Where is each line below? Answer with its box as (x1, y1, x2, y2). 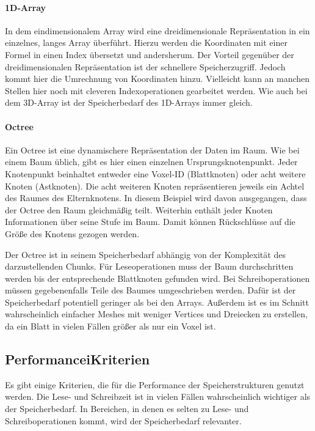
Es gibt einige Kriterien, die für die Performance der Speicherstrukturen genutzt (5, 378, 305, 391)
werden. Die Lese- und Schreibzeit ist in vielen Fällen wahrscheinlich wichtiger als (5, 390, 311, 403)
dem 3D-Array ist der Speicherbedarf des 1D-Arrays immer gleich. (5, 96, 253, 109)
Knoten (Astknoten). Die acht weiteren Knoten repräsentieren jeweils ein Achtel (5, 179, 305, 192)
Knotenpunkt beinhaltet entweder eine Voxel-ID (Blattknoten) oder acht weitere (5, 167, 306, 180)
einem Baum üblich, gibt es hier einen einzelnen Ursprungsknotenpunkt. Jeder (5, 155, 298, 168)
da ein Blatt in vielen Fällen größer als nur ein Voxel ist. (5, 320, 216, 333)
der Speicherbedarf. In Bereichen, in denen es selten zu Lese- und (5, 402, 249, 415)
